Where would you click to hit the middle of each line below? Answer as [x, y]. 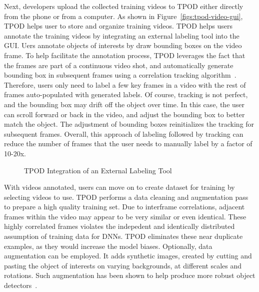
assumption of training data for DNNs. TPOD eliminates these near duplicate [123, 236]
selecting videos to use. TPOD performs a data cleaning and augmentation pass [126, 197]
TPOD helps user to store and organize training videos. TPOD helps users [118, 26]
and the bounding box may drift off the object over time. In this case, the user [124, 104]
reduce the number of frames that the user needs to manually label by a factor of [128, 143]
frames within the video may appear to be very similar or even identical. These [125, 216]
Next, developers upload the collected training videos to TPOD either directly [124, 6]
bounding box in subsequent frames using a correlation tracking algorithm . [120, 75]
